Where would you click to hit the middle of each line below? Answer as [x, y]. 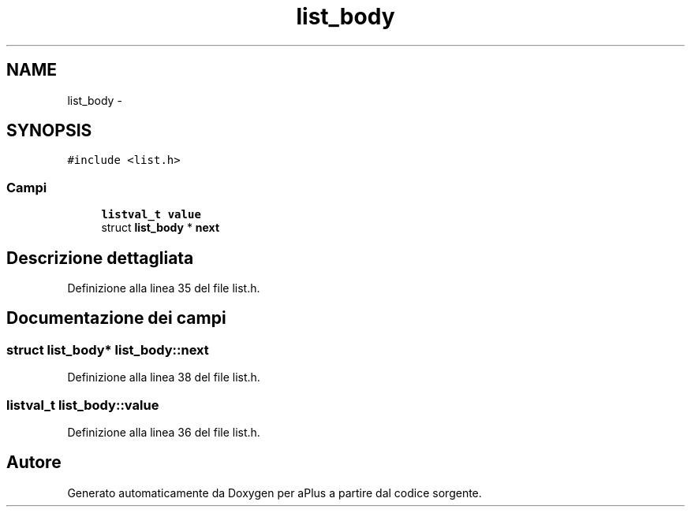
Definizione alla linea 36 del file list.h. [164, 432]
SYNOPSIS [49, 131]
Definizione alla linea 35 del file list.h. [164, 288]
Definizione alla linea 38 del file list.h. [164, 377]
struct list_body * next [161, 228]
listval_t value [151, 215]
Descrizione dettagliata [100, 258]
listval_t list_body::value [83, 405]
